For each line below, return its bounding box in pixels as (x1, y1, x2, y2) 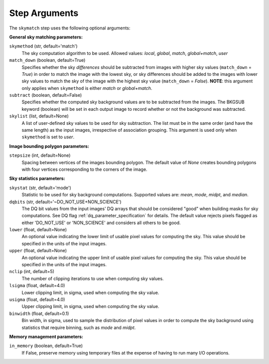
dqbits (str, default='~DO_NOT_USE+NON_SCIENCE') (9, 199, 122, 205)
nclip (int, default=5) (9, 269, 55, 275)
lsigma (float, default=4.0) (9, 283, 65, 289)
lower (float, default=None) (9, 227, 67, 233)
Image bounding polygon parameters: (9, 143, 90, 149)
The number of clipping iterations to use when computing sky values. (21, 275, 164, 282)
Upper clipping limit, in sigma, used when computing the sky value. (21, 304, 159, 310)
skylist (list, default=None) (9, 113, 69, 119)
